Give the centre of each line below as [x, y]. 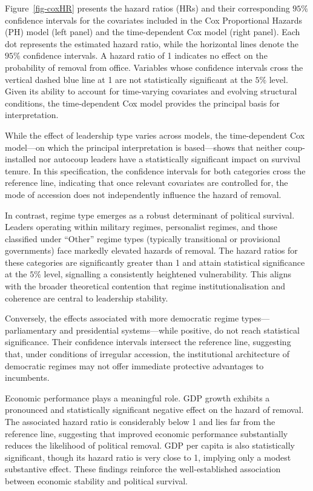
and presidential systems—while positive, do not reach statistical [180, 330]
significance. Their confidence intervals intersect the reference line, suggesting [148, 342]
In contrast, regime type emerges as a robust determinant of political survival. [150, 215]
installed [21, 159]
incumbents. [27, 377]
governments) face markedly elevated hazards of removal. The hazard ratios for [151, 250]
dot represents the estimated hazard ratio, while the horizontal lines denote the [152, 43]
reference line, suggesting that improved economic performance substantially [147, 433]
